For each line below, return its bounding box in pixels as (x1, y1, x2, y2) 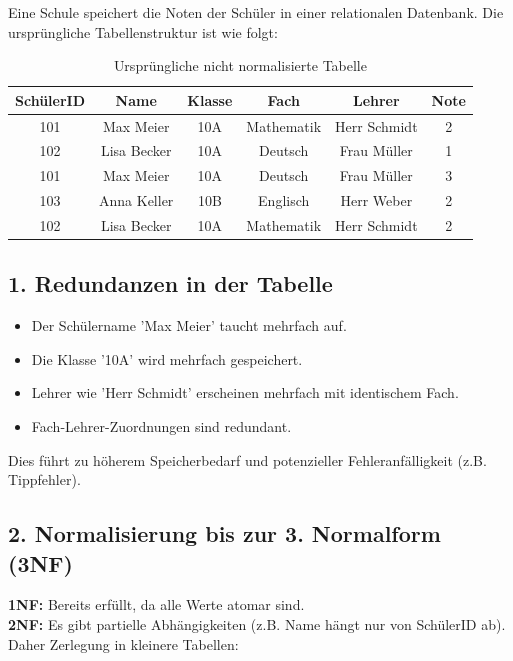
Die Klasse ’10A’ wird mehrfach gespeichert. (31, 348, 303, 369)
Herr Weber (340, 190, 413, 211)
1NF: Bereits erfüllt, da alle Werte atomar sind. (8, 594, 305, 615)
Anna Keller (99, 190, 174, 211)
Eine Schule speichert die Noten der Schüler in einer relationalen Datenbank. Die (8, 2, 504, 22)
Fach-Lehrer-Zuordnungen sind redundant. (31, 416, 292, 437)
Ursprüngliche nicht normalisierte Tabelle (113, 55, 367, 76)
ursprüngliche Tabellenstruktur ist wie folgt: (8, 21, 278, 42)
